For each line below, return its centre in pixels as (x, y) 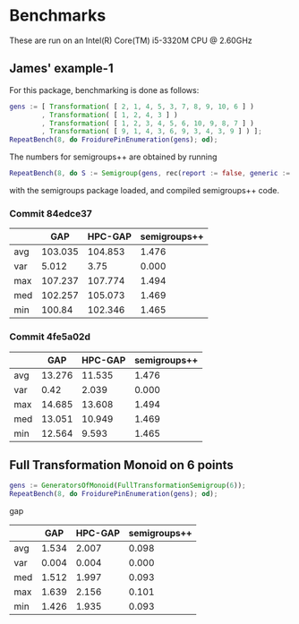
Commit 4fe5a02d (50, 337)
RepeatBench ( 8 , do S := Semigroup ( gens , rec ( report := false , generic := (150, 174)
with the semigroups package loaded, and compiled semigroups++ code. (145, 190)
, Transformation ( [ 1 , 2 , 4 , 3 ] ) (110, 115)
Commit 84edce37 (51, 213)
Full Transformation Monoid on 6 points (122, 465)
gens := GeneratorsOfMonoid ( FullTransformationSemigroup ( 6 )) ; (128, 486)
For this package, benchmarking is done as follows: (104, 90)
